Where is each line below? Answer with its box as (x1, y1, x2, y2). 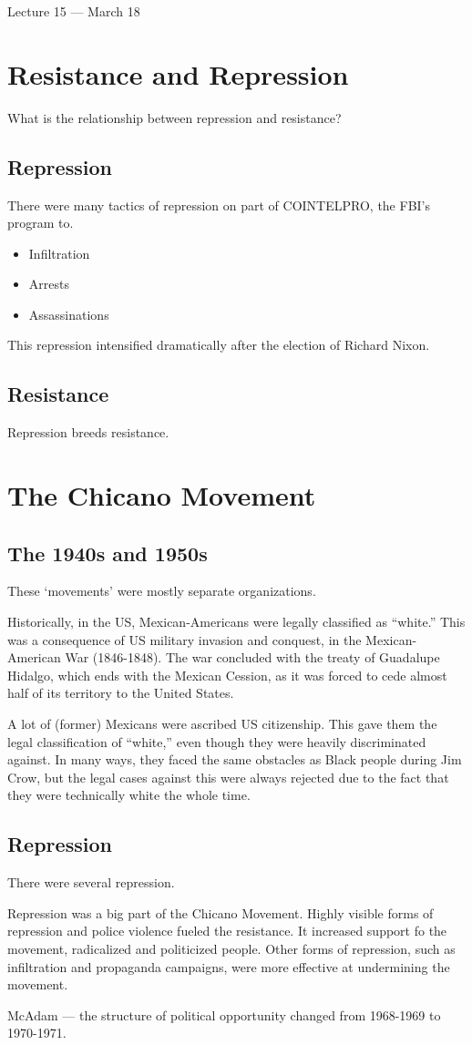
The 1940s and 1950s (7, 538, 208, 567)
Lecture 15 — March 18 (7, 2, 140, 20)
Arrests (28, 274, 69, 293)
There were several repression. (7, 873, 175, 892)
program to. (7, 213, 74, 232)
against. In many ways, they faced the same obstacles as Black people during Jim (7, 750, 462, 769)
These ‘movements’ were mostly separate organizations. (7, 581, 316, 600)
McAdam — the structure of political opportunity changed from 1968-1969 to (7, 1005, 441, 1024)
